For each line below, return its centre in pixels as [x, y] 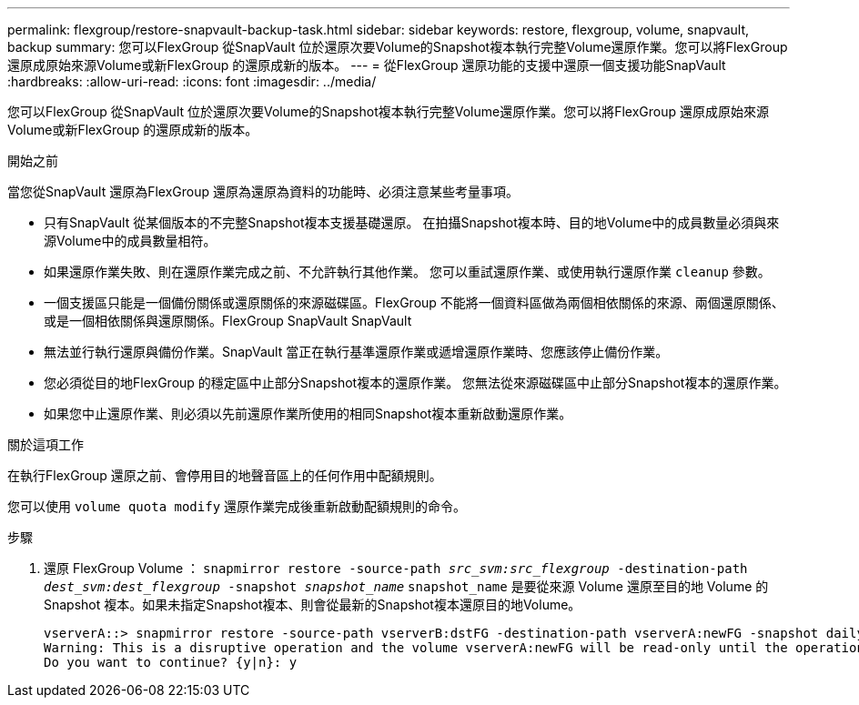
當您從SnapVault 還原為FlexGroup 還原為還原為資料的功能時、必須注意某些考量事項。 [263, 191]
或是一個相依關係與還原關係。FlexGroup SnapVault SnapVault [228, 321]
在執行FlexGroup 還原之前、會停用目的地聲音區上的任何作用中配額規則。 [225, 475]
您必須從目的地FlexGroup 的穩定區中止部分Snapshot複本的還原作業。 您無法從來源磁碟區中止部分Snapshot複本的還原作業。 [415, 383]
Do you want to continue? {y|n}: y [171, 662]
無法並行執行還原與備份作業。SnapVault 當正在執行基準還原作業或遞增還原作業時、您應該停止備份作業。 [356, 352]
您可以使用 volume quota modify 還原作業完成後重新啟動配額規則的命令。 [237, 506]
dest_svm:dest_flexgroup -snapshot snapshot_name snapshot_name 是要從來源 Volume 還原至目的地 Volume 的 [406, 586]
